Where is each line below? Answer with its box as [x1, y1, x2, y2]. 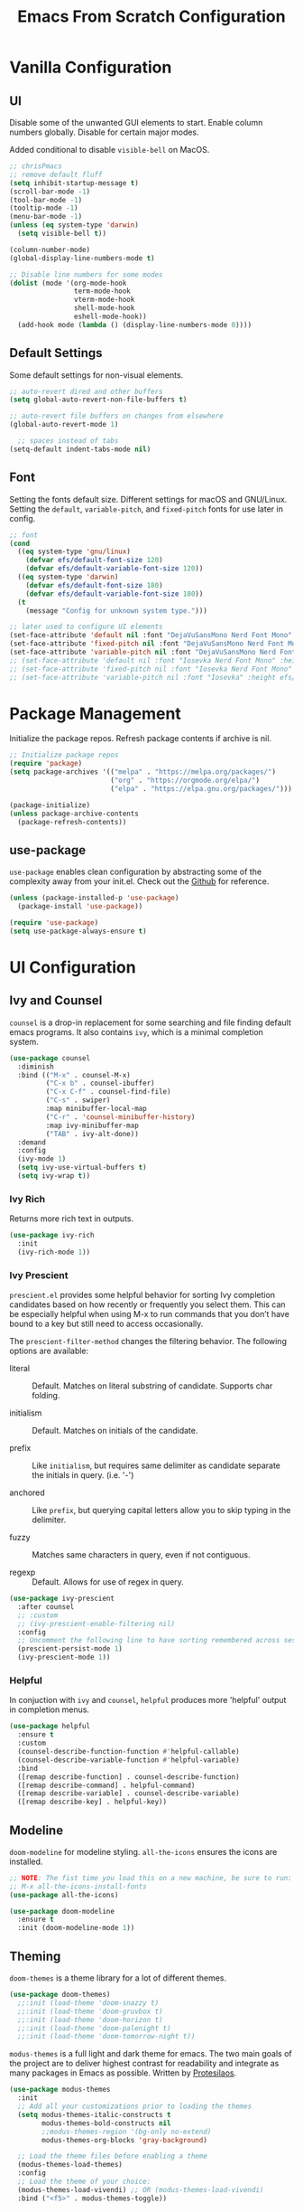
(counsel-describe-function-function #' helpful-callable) [17, 1747, 241, 1756]
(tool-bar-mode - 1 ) [9, 195, 83, 204]
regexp [9, 1567, 36, 1578]
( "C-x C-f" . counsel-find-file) [45, 1087, 171, 1097]
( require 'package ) [9, 759, 83, 768]
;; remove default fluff [9, 170, 103, 179]
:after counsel [17, 1602, 75, 1611]
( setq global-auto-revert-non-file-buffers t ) [9, 395, 188, 404]
